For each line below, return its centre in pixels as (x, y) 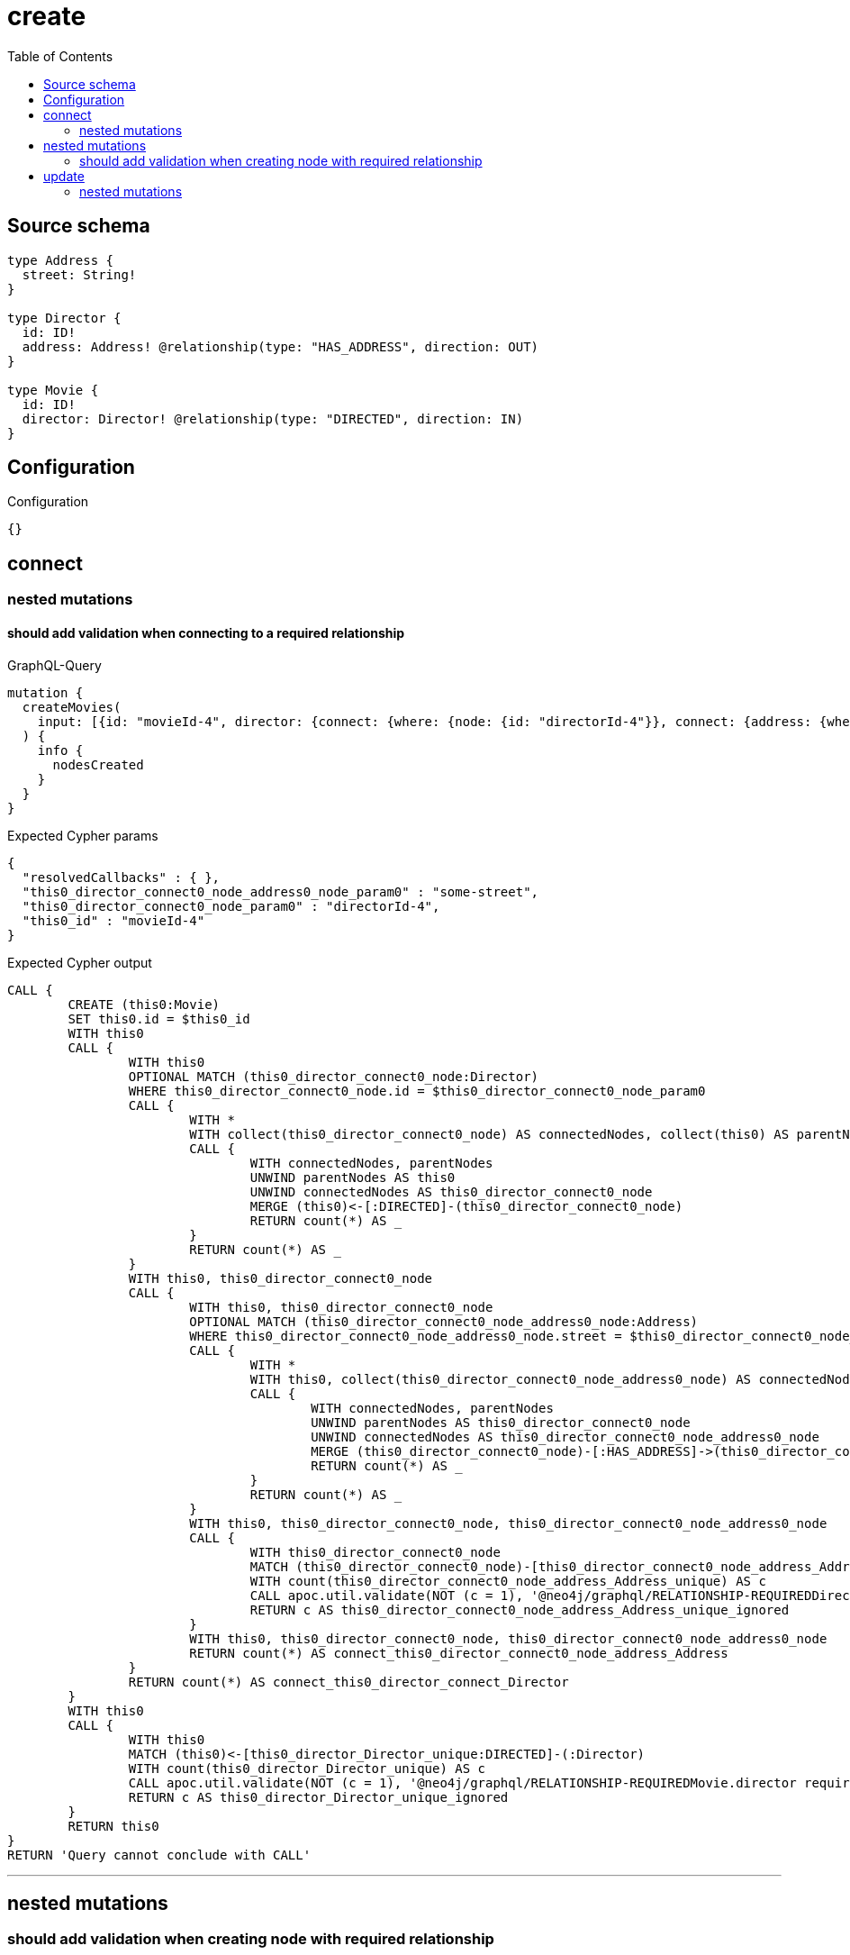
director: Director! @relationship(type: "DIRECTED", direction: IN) (273, 418)
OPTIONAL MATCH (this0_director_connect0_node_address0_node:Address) (444, 1321)
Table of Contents (60, 56)
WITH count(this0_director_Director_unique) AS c (307, 1768)
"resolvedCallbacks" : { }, (121, 877)
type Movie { (53, 390)
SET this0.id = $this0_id (159, 1018)
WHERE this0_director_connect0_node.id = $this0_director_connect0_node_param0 (417, 1091)
